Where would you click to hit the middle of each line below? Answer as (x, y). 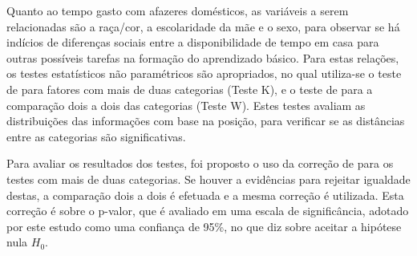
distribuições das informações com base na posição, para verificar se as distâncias (206, 121)
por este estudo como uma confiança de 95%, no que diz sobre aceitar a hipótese (204, 226)
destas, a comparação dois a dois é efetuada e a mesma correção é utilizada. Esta (205, 195)
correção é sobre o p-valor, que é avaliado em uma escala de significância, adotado (208, 211)
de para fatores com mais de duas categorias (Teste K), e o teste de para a (190, 89)
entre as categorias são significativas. (96, 136)
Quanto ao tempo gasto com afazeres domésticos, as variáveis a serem (178, 10)
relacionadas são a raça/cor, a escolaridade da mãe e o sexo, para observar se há (203, 26)
